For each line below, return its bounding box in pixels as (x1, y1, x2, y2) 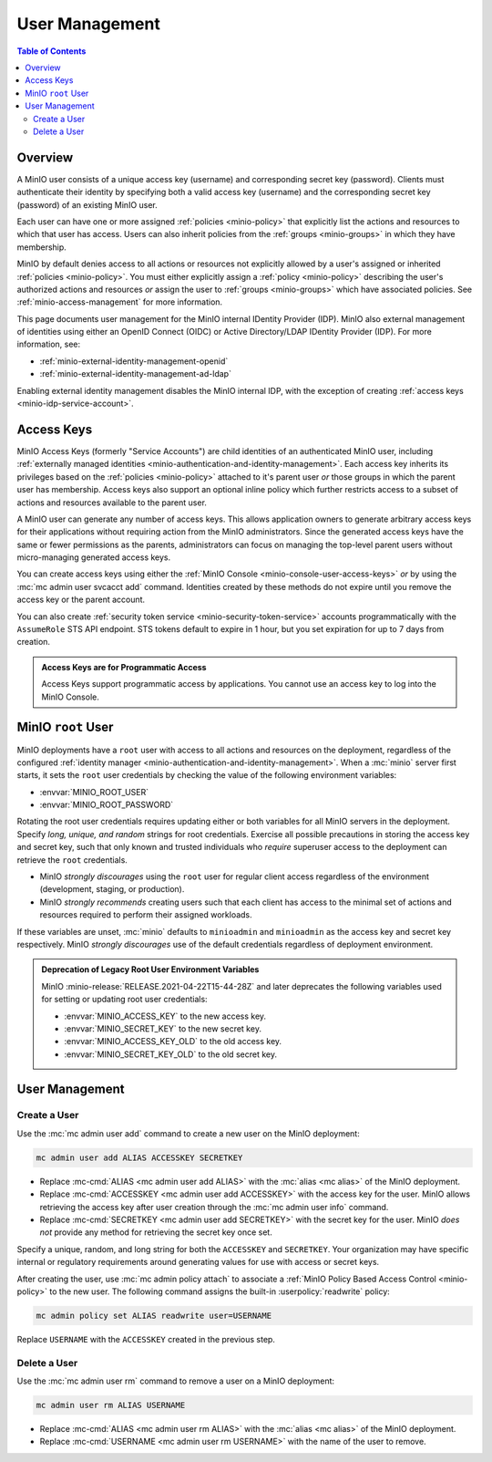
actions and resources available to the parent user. (16, 497, 207, 508)
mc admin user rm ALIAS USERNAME (36, 1400, 186, 1411)
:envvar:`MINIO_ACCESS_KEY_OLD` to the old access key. (64, 1036, 282, 1047)
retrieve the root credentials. (16, 854, 128, 866)
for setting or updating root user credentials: (41, 994, 209, 1005)
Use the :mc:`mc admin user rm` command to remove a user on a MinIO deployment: (16, 1375, 335, 1386)
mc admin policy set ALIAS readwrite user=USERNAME (36, 1310, 272, 1321)
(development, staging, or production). (39, 884, 185, 895)
